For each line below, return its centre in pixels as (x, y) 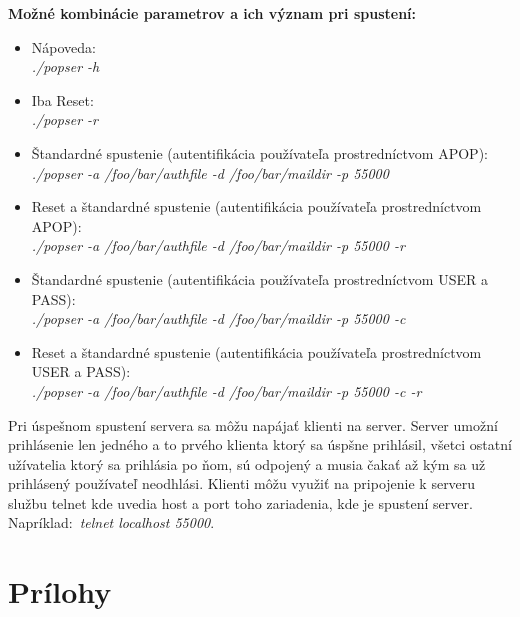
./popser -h (65, 66)
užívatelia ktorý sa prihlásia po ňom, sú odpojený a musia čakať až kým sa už (247, 463)
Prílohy (60, 591)
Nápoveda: (63, 46)
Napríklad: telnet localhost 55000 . (111, 522)
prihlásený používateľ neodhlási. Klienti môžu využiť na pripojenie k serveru (242, 483)
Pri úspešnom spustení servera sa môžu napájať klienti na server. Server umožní (253, 424)
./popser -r (65, 119)
